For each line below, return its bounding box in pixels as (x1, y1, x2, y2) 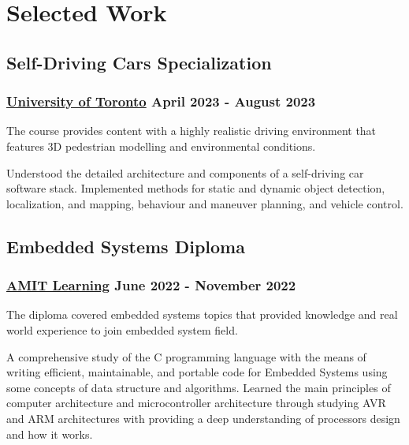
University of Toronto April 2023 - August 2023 (6, 92, 316, 111)
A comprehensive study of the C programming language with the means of (6, 348, 366, 365)
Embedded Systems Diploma (6, 234, 245, 258)
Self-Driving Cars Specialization (6, 50, 272, 74)
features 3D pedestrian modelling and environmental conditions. (6, 137, 316, 154)
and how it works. (6, 425, 93, 442)
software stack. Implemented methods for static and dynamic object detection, (6, 180, 385, 196)
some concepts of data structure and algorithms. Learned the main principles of (6, 379, 391, 395)
